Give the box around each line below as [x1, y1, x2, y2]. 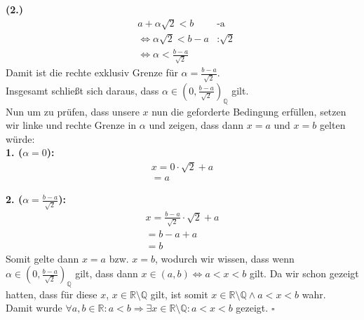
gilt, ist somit [150, 286, 208, 301]
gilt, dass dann [75, 266, 138, 281]
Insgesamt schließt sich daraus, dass [6, 83, 159, 97]
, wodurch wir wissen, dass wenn [155, 251, 295, 265]
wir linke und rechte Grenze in [6, 118, 137, 132]
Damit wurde [6, 300, 62, 315]
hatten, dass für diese [6, 286, 97, 301]
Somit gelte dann [6, 251, 79, 265]
